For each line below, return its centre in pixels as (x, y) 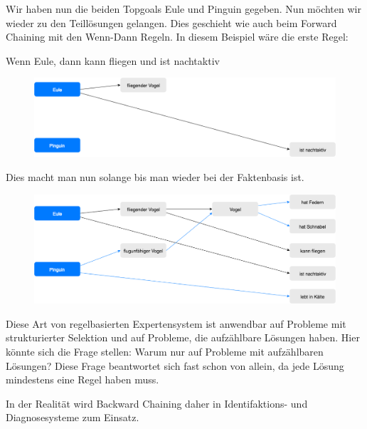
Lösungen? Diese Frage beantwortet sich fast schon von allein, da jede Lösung (175, 365)
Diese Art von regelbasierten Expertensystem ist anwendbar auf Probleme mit (176, 323)
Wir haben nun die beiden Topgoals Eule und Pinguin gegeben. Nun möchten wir (183, 9)
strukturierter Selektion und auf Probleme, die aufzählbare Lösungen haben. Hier (183, 337)
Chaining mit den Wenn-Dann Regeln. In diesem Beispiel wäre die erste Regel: (177, 37)
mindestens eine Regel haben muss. (83, 379)
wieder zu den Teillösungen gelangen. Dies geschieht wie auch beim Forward (171, 22)
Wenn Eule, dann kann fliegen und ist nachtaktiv (113, 60)
